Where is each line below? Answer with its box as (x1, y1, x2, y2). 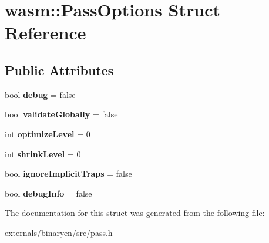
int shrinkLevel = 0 (5, 147, 81, 160)
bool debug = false (5, 88, 76, 100)
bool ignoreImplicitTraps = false (5, 167, 132, 180)
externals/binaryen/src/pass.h (5, 226, 113, 238)
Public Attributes (5, 60, 114, 79)
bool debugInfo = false (5, 187, 92, 199)
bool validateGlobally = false (5, 108, 118, 120)
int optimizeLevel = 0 (5, 127, 90, 140)
